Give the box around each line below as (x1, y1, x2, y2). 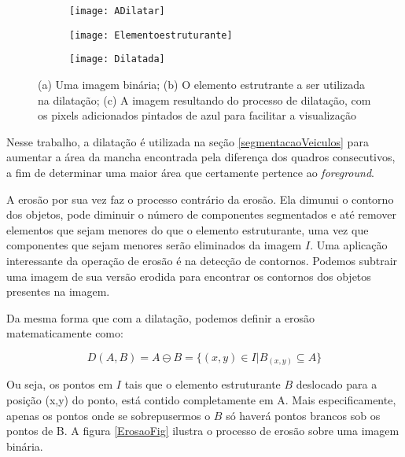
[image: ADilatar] (69, 6, 165, 17)
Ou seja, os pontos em (6, 376, 113, 393)
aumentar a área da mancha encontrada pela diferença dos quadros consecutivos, (6, 149, 396, 165)
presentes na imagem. (6, 283, 110, 300)
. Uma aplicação (310, 237, 388, 253)
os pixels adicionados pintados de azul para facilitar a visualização (38, 107, 356, 123)
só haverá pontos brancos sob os (226, 407, 381, 423)
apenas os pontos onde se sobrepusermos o (6, 407, 211, 423)
